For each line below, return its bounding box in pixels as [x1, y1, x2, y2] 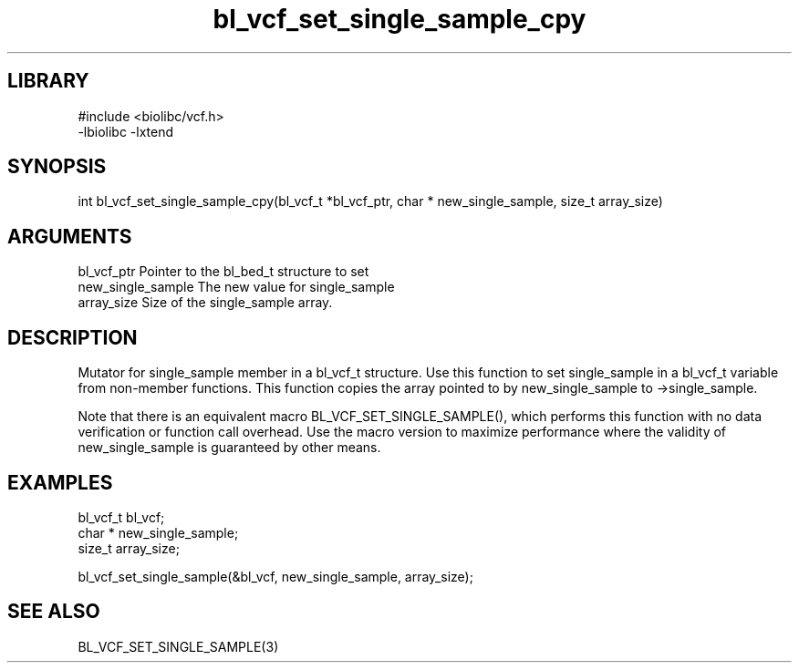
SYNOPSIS [7, 155, 107, 179]
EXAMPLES [7, 470, 113, 494]
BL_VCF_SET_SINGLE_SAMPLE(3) [78, 638, 279, 655]
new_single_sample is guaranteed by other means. [78, 439, 381, 456]
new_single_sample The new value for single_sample [78, 279, 395, 295]
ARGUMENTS [7, 224, 132, 248]
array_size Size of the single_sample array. [78, 294, 333, 311]
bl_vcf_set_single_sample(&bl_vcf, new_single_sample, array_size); [78, 568, 473, 584]
